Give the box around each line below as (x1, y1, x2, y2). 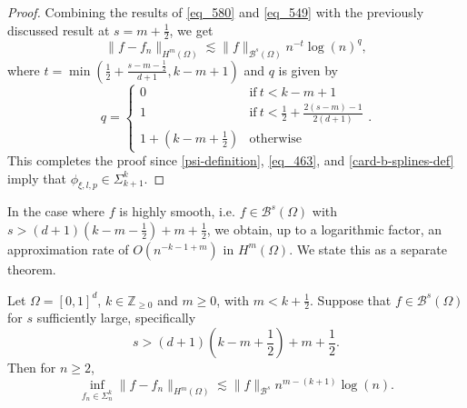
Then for (7, 358, 56, 376)
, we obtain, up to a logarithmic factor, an (206, 219, 442, 238)
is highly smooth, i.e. (119, 202, 235, 221)
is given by (278, 60, 338, 79)
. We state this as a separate (289, 239, 447, 258)
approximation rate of (7, 239, 129, 258)
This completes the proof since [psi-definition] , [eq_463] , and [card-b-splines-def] (7, 151, 454, 169)
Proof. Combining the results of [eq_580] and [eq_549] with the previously (7, 3, 424, 21)
